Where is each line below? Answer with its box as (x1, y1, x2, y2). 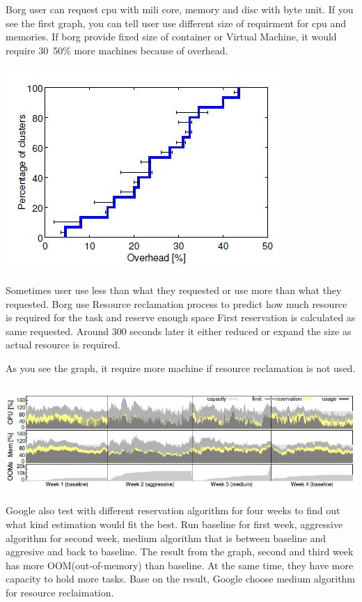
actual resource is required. (6, 337, 120, 352)
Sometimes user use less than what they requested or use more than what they (6, 282, 342, 297)
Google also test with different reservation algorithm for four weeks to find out (6, 503, 340, 518)
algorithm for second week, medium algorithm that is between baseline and (6, 530, 326, 545)
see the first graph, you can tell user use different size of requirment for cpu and (6, 15, 347, 30)
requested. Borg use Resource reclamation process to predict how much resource (6, 296, 347, 311)
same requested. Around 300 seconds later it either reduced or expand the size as (6, 323, 352, 338)
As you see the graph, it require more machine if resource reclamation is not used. (6, 360, 356, 375)
